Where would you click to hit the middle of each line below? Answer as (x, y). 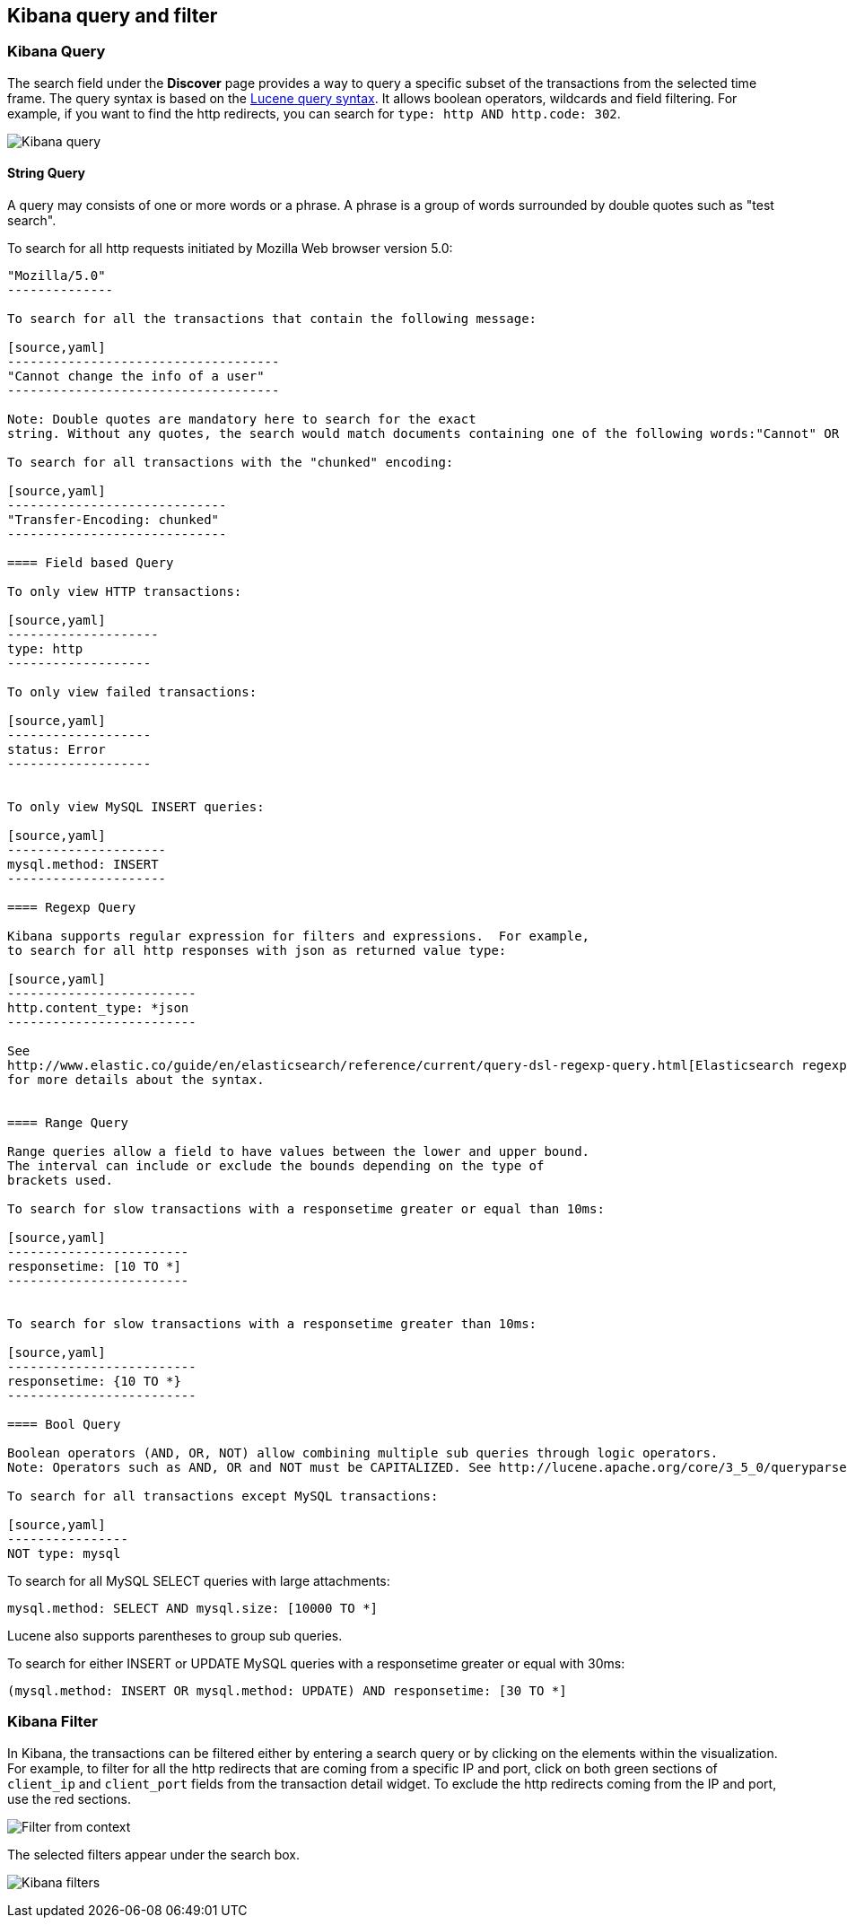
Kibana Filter (52, 1722)
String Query (47, 173)
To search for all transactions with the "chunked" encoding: (231, 463)
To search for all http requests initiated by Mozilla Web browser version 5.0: (230, 249)
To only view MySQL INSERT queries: (136, 807)
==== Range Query (68, 1123)
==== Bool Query (64, 1425)
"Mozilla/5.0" (57, 276)
